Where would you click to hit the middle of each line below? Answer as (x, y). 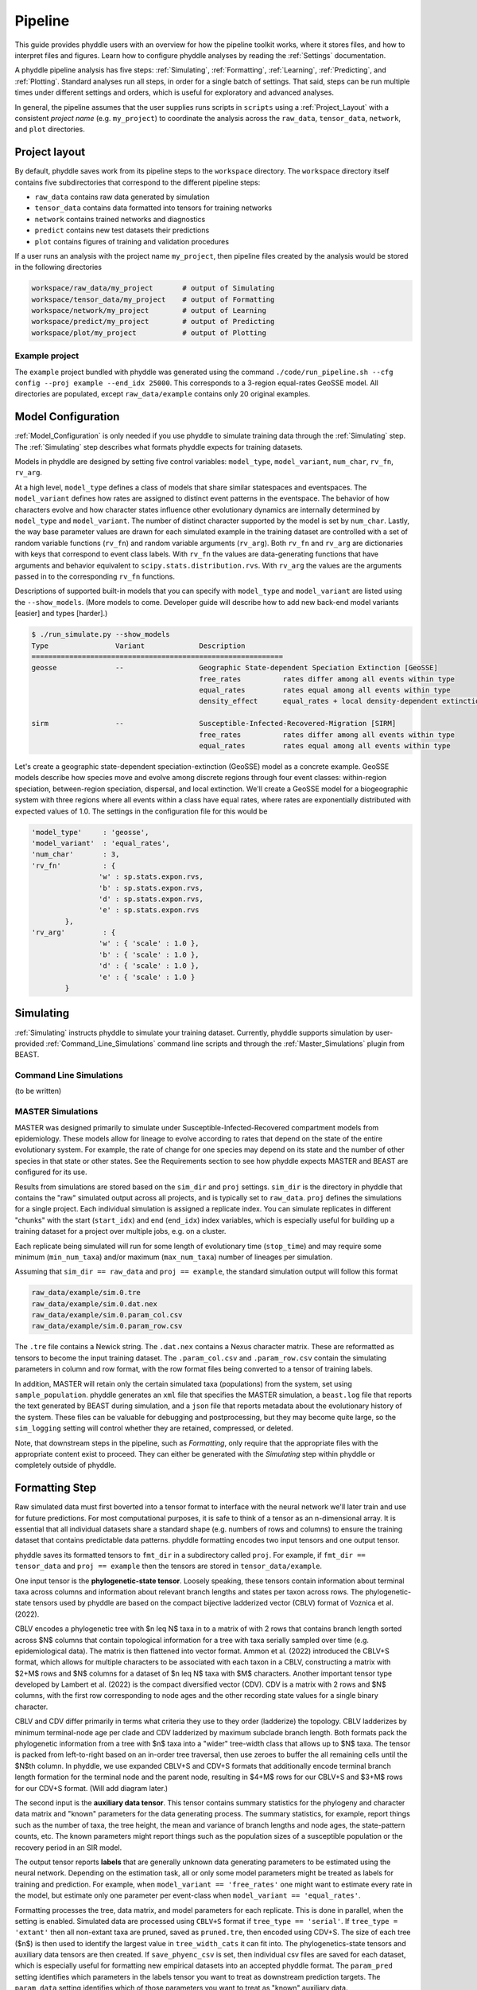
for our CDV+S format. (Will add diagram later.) (91, 1788)
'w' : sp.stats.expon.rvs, (151, 877)
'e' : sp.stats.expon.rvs (149, 910)
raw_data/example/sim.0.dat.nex (95, 1304)
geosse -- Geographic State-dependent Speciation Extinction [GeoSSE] (235, 668)
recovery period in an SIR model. (68, 1848)
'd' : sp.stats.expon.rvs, (151, 899)
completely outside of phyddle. (66, 1465)
